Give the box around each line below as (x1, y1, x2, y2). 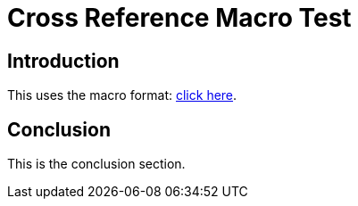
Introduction (7, 49, 120, 72)
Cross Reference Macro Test (7, 3, 352, 33)
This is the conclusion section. (7, 156, 186, 172)
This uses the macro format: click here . (7, 87, 237, 103)
